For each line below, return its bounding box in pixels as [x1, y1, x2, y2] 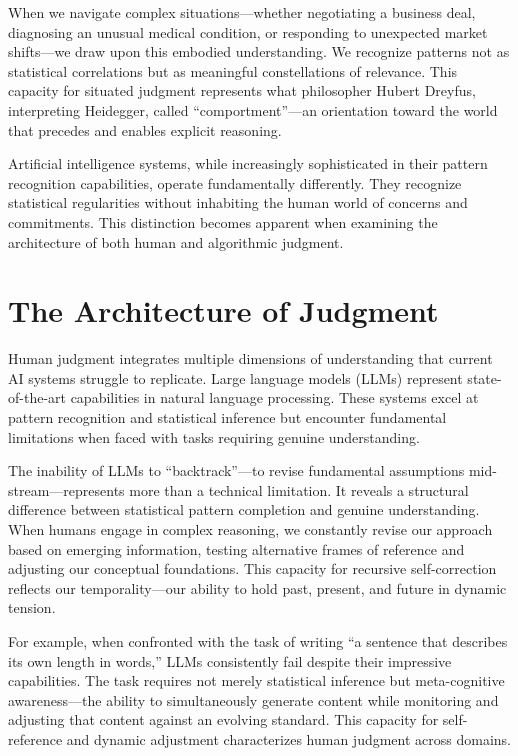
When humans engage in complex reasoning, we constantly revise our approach [8, 519, 493, 539]
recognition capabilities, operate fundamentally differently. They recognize [8, 172, 462, 193]
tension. [8, 597, 56, 618]
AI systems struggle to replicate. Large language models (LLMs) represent [8, 367, 463, 388]
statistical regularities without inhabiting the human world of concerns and [8, 192, 468, 213]
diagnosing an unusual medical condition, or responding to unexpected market [8, 21, 488, 42]
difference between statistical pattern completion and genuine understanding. [8, 499, 480, 520]
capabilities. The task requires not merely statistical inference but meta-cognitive [8, 670, 505, 691]
